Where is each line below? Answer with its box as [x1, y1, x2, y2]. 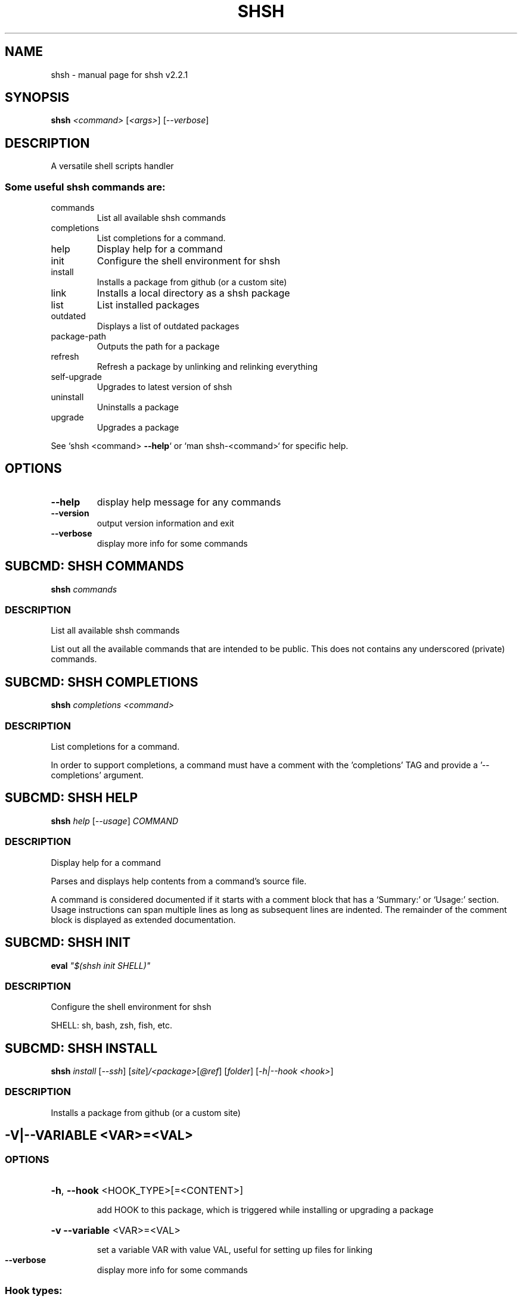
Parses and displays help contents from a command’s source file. [51, 875, 307, 886]
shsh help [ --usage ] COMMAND [51, 815, 179, 826]
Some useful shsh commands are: [5, 180, 166, 193]
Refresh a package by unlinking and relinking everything [97, 361, 318, 372]
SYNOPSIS [5, 90, 70, 105]
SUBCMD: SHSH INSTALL [5, 1040, 158, 1056]
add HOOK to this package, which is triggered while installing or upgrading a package [97, 1205, 434, 1215]
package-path [51, 331, 107, 342]
